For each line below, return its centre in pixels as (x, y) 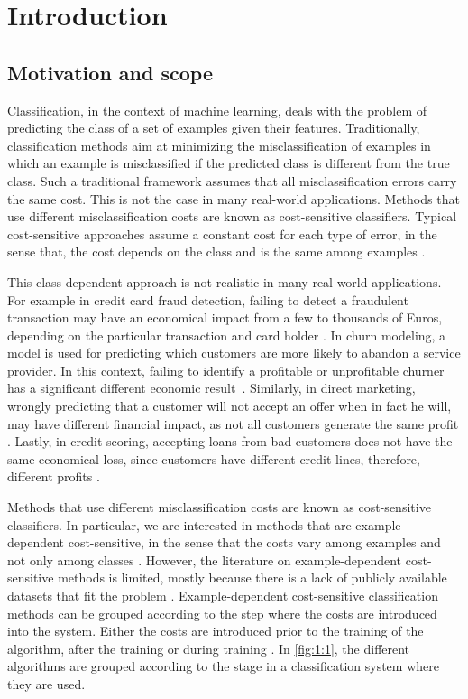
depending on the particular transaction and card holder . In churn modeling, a (227, 335)
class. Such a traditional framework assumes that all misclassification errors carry (232, 180)
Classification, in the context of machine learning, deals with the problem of (217, 110)
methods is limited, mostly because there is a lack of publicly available (252, 578)
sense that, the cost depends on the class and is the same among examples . (216, 252)
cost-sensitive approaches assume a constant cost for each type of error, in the (222, 233)
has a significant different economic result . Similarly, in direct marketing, (211, 388)
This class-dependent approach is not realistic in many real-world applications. (225, 281)
